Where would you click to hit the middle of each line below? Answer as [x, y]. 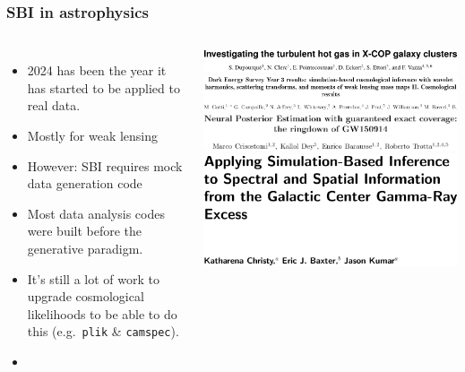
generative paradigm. [85, 248]
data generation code [85, 183]
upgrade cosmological [86, 296]
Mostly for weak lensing [93, 135]
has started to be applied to [103, 87]
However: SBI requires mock [105, 165]
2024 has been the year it [97, 70]
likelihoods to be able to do [102, 313]
